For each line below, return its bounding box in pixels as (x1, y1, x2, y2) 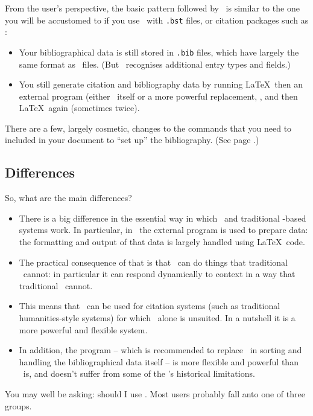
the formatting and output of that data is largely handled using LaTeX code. (19, 235, 305, 248)
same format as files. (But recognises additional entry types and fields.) (19, 57, 291, 70)
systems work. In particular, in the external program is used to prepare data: (19, 223, 308, 236)
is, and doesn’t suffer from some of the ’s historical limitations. (23, 367, 255, 380)
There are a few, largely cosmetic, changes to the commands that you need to (5, 121, 292, 134)
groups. (5, 399, 32, 412)
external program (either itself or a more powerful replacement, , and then (19, 89, 298, 102)
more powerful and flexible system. (19, 323, 148, 336)
